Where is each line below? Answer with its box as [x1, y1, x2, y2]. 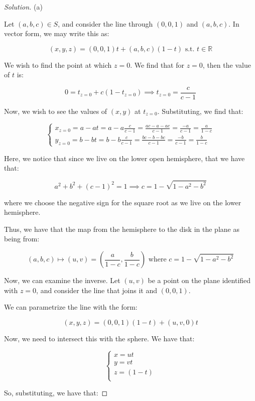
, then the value [202, 59, 251, 70]
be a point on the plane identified [148, 275, 251, 286]
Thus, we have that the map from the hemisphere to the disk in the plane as [4, 223, 239, 234]
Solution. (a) [4, 2, 43, 12]
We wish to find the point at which [4, 59, 112, 70]
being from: [4, 233, 40, 244]
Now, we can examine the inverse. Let [4, 275, 120, 286]
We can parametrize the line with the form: [4, 302, 138, 312]
